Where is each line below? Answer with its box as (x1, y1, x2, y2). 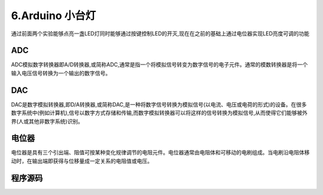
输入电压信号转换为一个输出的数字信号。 (11, 69, 111, 77)
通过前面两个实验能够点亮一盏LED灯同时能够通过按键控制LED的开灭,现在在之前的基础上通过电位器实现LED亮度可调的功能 (11, 30, 310, 37)
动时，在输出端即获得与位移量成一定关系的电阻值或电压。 (11, 157, 153, 164)
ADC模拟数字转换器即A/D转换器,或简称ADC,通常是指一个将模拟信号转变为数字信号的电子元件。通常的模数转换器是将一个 (11, 61, 308, 68)
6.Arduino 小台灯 (11, 9, 96, 22)
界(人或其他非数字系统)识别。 (11, 117, 84, 125)
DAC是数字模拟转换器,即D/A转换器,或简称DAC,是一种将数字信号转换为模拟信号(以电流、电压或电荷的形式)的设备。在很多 (11, 100, 307, 108)
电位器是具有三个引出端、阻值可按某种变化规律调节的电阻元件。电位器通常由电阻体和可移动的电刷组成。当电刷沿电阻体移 (11, 149, 310, 156)
